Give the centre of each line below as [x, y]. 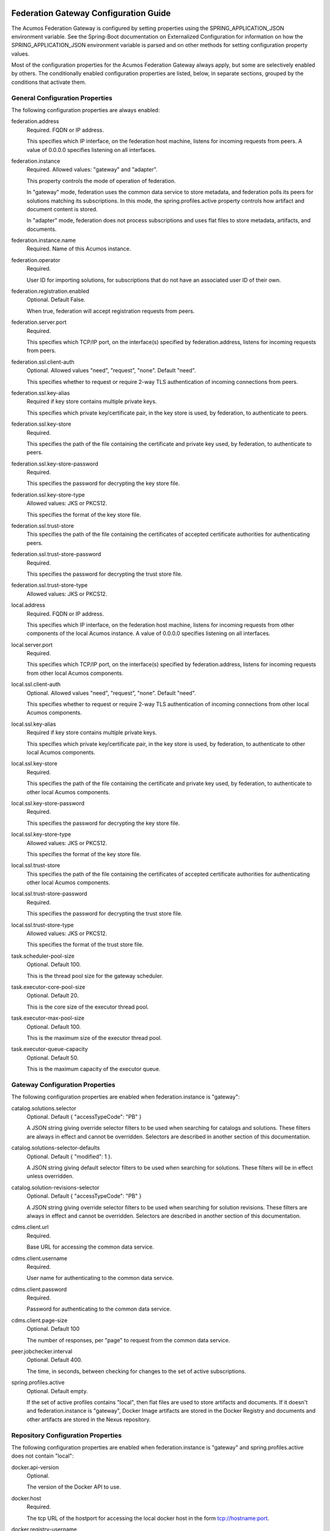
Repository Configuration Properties [67, 1435]
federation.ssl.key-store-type [48, 495]
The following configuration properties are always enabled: [86, 110]
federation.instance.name [44, 240]
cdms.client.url [30, 1227]
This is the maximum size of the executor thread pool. [94, 1037]
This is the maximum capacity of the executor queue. [94, 1069]
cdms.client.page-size [39, 1320]
